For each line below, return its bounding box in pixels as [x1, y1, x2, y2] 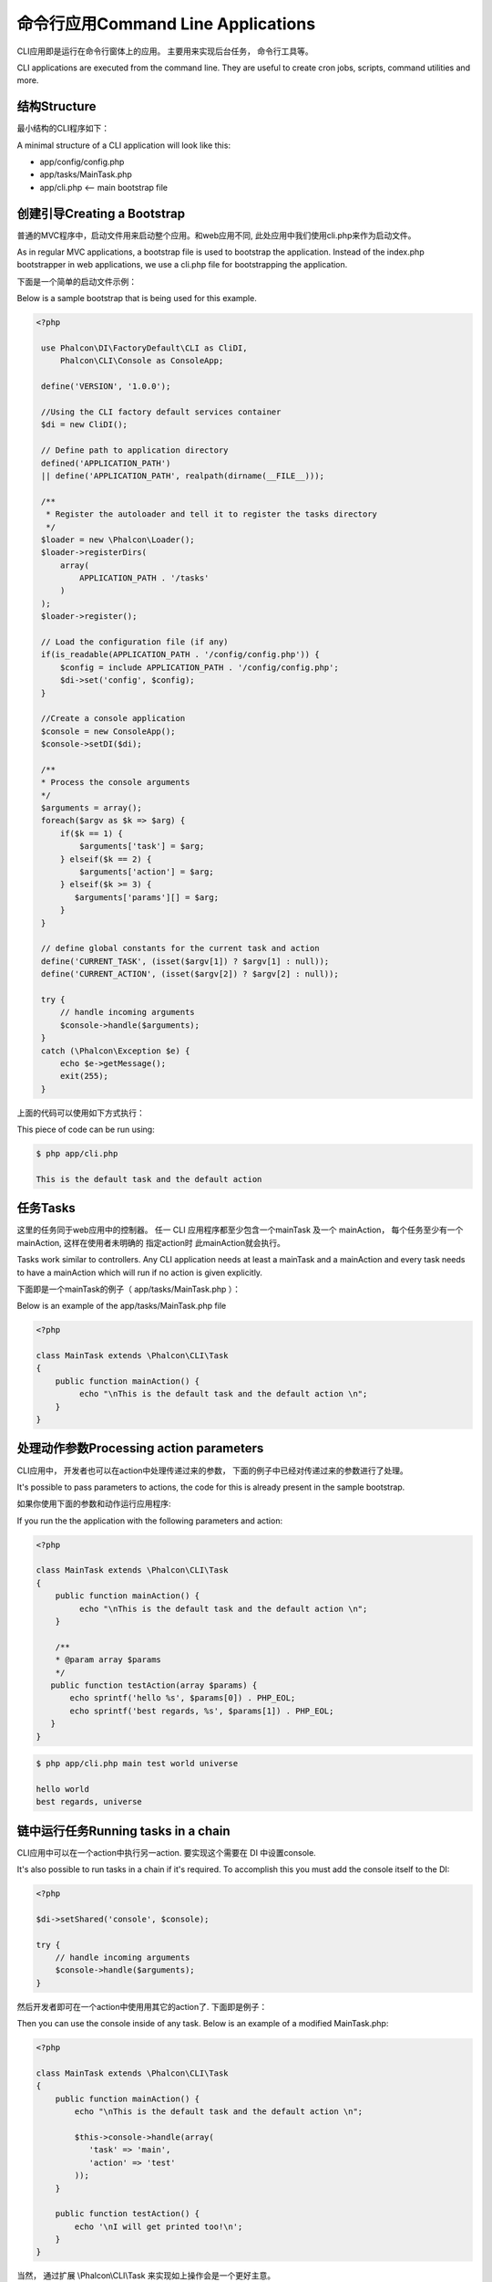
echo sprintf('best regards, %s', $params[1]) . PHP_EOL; [69, 1705, 334, 1716]
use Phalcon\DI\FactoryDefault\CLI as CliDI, [41, 343, 248, 353]
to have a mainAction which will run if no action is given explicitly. [16, 1267, 263, 1278]
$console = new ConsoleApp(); [41, 726, 177, 737]
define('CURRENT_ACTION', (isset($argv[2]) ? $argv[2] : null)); [41, 968, 339, 979]
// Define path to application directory [41, 445, 229, 455]
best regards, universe [36, 1796, 143, 1807]
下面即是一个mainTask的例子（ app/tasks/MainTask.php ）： [16, 1283, 241, 1294]
